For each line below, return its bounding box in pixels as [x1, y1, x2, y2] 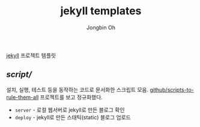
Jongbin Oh [86, 24, 116, 31]
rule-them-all [6, 94, 39, 101]
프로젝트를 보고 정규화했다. [40, 94, 103, 101]
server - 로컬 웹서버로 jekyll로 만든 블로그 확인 [14, 106, 125, 113]
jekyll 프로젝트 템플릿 [6, 52, 56, 59]
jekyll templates [60, 4, 142, 18]
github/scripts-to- [150, 86, 194, 93]
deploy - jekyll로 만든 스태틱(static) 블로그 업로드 [14, 113, 131, 120]
